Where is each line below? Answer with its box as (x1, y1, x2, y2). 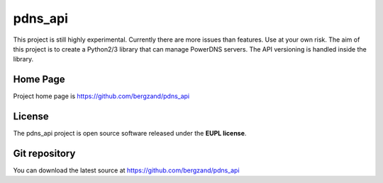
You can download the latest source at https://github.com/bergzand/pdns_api (13, 166, 240, 175)
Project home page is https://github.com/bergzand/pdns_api (13, 92, 190, 100)
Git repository (13, 147, 76, 159)
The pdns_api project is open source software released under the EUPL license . (13, 129, 247, 138)
